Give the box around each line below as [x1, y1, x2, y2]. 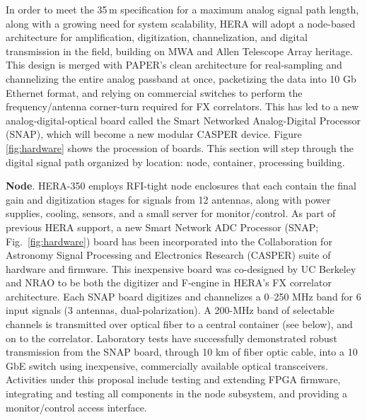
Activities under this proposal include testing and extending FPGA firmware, [6, 372, 341, 387]
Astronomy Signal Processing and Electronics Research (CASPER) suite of [6, 247, 331, 262]
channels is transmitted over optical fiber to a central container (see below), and [6, 317, 353, 332]
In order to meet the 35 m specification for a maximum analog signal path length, [6, 2, 359, 16]
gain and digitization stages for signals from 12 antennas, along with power [6, 192, 331, 206]
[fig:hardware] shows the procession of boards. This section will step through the [6, 140, 354, 155]
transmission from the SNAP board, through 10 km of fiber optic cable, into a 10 [6, 344, 358, 359]
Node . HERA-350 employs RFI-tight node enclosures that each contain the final [6, 178, 356, 193]
